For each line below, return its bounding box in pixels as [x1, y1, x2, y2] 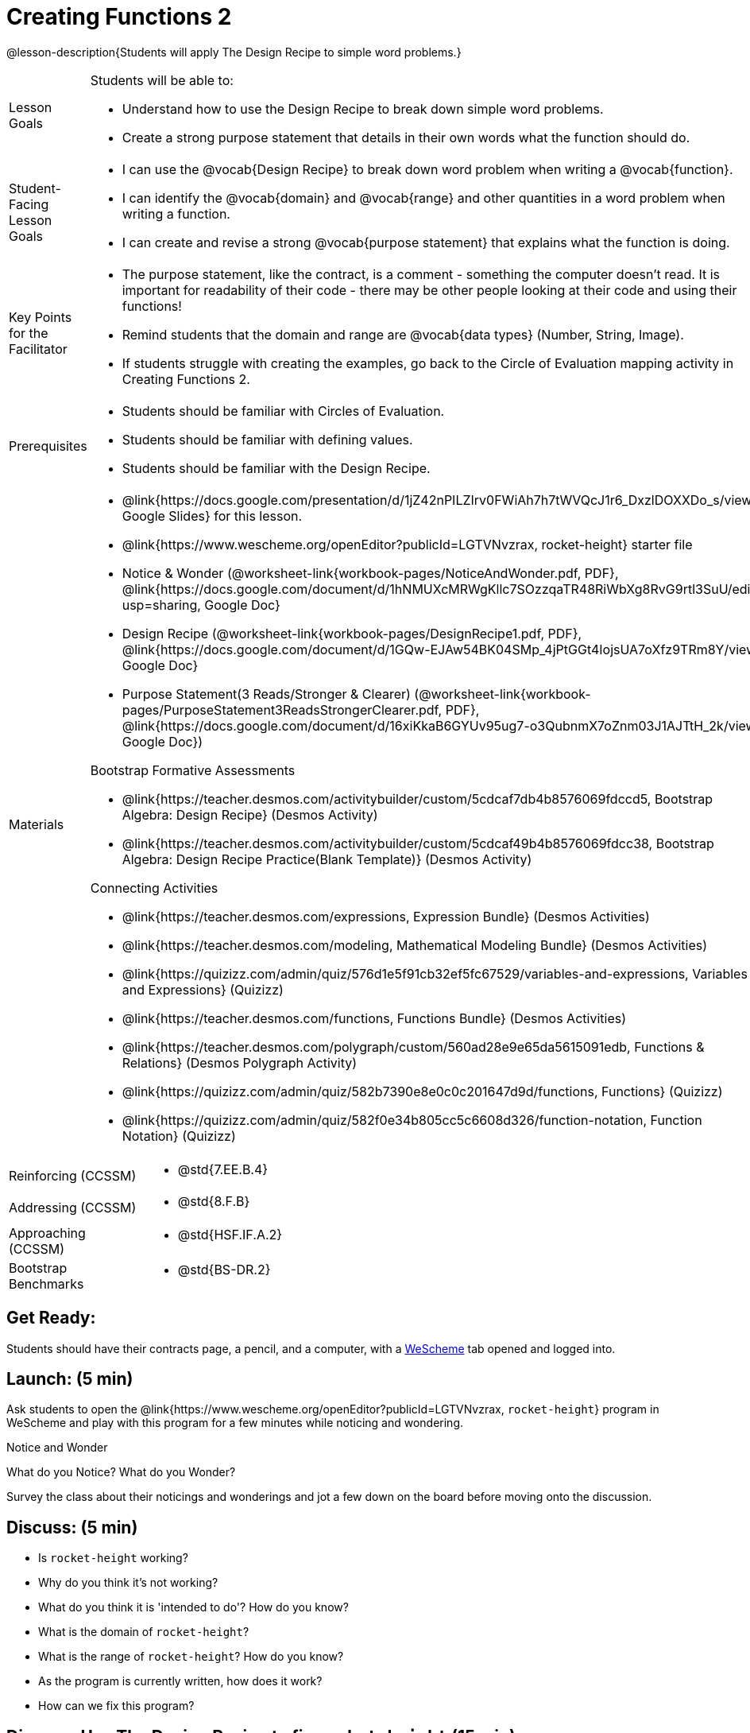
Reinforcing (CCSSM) [9, 1167, 137, 1184]
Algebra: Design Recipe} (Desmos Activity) [122, 806, 378, 823]
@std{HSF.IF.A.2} [177, 1226, 283, 1243]
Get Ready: [6, 1308, 96, 1328]
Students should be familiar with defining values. [122, 431, 413, 448]
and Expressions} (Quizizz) [122, 981, 284, 998]
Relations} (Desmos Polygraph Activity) [122, 1054, 358, 1071]
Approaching [9, 1224, 86, 1241]
